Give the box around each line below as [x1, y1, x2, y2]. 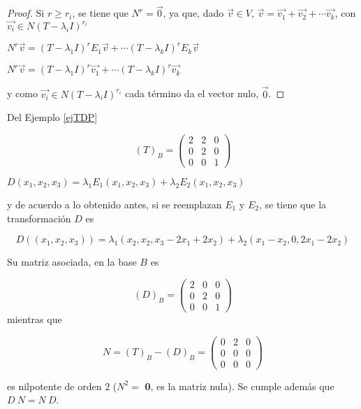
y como [7, 86, 38, 101]
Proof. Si [7, 6, 45, 20]
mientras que [7, 311, 62, 326]
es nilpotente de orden [7, 378, 102, 393]
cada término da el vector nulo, [125, 86, 259, 101]
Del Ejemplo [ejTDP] [7, 110, 98, 124]
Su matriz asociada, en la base [7, 254, 137, 269]
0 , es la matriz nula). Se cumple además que [145, 378, 334, 393]
